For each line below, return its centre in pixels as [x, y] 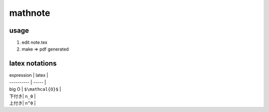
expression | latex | [29, 75]
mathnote [30, 13]
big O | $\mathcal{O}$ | [35, 89]
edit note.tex [34, 43]
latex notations [33, 64]
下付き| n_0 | [22, 96]
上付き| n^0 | [22, 103]
